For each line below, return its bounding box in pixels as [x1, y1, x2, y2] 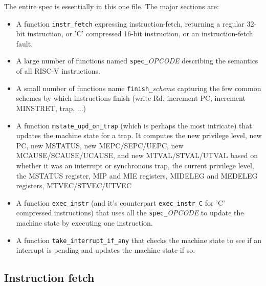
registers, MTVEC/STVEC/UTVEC [16, 180, 131, 191]
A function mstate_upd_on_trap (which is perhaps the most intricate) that [16, 120, 252, 130]
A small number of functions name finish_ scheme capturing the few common [16, 82, 261, 93]
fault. [16, 38, 33, 49]
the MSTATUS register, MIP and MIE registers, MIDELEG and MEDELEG [16, 170, 258, 181]
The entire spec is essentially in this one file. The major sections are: [4, 1, 219, 11]
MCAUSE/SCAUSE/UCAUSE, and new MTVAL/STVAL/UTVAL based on [16, 150, 258, 161]
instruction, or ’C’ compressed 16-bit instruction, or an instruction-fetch [27, 28, 253, 39]
